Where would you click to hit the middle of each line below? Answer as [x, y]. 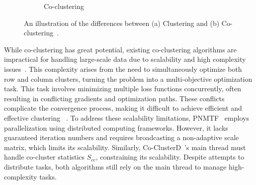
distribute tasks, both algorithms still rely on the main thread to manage [115, 166]
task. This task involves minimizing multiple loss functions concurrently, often [123, 89]
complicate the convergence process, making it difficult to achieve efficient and [123, 108]
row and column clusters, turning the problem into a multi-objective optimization [128, 79]
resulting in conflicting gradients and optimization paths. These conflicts [114, 98]
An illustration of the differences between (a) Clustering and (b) [122, 23]
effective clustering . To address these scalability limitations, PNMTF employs [127, 117]
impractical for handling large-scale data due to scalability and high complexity [125, 59]
